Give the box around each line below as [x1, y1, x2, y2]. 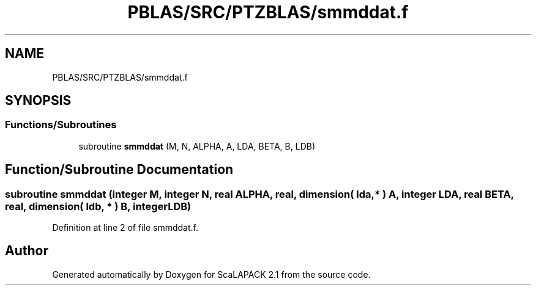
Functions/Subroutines [5, 118, 117, 131]
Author [5, 243, 48, 259]
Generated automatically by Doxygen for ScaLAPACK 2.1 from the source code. [52, 269, 371, 280]
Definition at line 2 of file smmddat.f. [52, 222, 199, 233]
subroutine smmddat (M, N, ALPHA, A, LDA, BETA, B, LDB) [78, 140, 316, 151]
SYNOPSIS [5, 93, 72, 109]
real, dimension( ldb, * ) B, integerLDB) [5, 200, 192, 212]
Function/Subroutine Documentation [5, 162, 234, 178]
